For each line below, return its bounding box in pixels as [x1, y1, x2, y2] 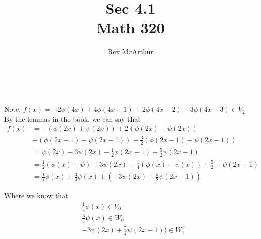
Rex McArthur [108, 46, 153, 57]
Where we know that [4, 190, 68, 201]
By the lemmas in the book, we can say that [4, 113, 141, 124]
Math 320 [96, 17, 165, 38]
